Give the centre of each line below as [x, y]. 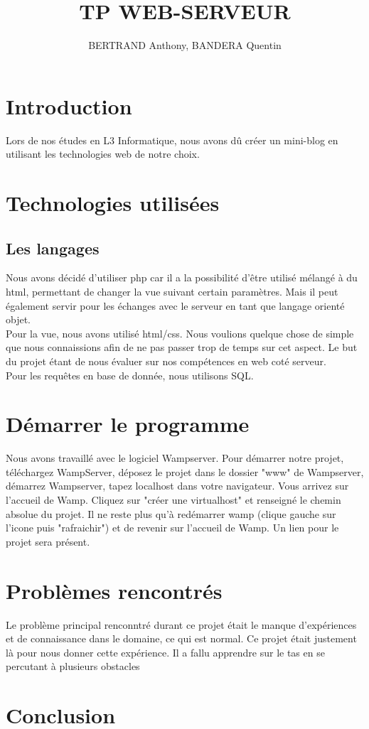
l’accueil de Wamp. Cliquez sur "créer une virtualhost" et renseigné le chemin [173, 500]
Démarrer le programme [128, 424]
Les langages [53, 248]
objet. [18, 319]
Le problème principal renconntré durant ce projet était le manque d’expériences [181, 624]
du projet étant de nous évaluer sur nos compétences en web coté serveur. [166, 361]
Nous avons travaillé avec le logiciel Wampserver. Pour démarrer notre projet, [175, 458]
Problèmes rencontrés [114, 590]
